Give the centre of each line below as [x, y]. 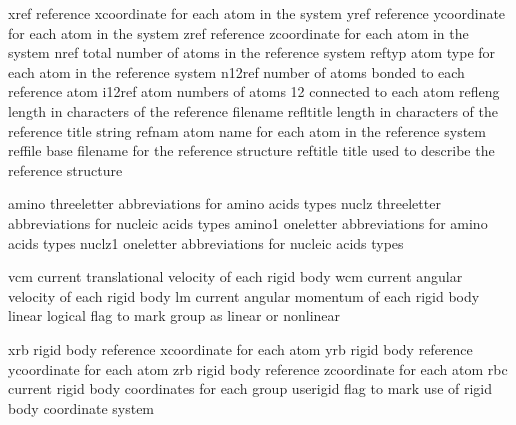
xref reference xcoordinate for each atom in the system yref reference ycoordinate [257, 13]
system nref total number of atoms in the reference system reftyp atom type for [252, 52]
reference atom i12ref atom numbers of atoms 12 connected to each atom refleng [254, 91]
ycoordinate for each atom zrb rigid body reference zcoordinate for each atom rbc [258, 368]
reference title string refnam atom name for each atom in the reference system [247, 130]
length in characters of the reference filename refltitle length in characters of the [253, 110]
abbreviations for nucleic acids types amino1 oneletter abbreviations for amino [248, 222]
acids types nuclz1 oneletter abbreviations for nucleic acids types [206, 242]
